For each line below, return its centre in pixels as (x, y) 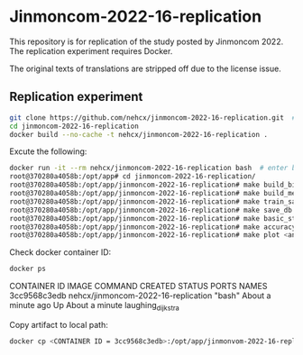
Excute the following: (48, 151)
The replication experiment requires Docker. (91, 50)
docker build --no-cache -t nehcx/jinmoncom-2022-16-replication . (139, 134)
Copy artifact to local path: (59, 324)
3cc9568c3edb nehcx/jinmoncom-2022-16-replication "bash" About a (140, 296)
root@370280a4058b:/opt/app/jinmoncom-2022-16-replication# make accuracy (153, 227)
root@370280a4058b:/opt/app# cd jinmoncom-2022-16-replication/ (133, 177)
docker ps (28, 269)
